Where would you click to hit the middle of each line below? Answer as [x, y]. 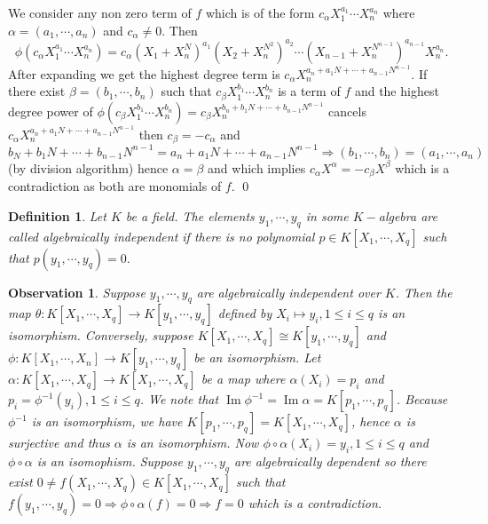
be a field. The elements [190, 215]
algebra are [408, 215]
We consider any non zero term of [100, 12]
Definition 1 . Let [57, 215]
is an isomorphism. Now [193, 443]
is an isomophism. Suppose [110, 461]
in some [327, 215]
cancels [347, 111]
